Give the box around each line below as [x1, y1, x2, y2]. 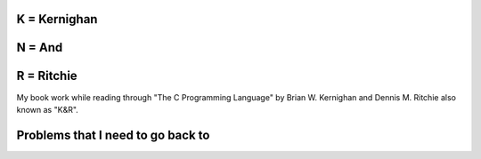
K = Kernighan [16, 12, 98, 27]
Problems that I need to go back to [16, 127, 210, 142]
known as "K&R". [16, 104, 79, 115]
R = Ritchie [16, 68, 77, 83]
